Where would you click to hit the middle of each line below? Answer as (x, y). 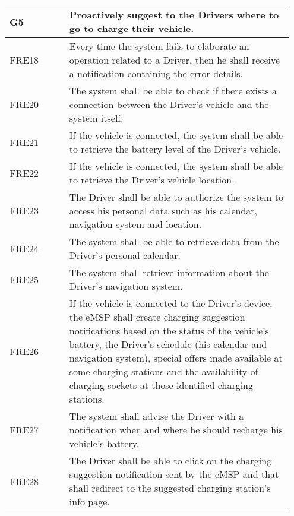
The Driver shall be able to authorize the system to (176, 197)
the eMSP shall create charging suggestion (157, 317)
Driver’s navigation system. (126, 286)
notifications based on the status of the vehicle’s (169, 330)
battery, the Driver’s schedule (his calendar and (168, 344)
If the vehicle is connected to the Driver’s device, (171, 303)
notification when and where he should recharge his (176, 430)
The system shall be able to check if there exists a (173, 91)
